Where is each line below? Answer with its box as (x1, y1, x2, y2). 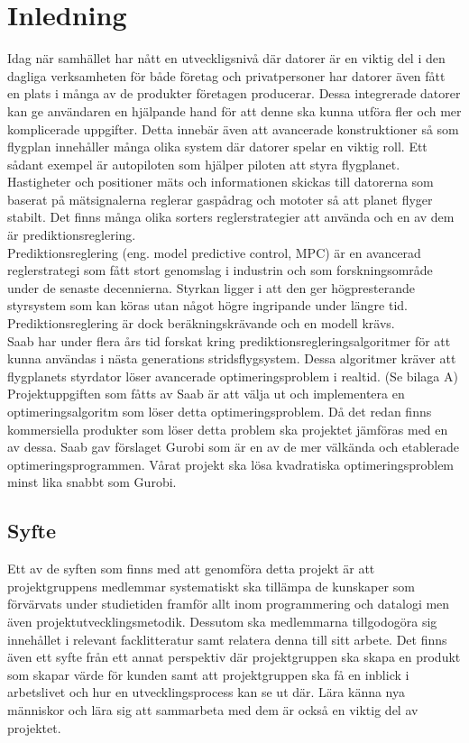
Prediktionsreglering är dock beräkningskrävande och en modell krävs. (7, 314, 395, 333)
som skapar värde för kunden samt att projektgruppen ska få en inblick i (7, 665, 409, 683)
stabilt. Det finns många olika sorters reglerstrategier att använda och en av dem (7, 207, 455, 226)
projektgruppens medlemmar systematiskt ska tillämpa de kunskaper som (7, 576, 415, 595)
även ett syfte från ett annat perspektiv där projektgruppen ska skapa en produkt (7, 647, 461, 666)
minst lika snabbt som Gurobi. (7, 472, 177, 491)
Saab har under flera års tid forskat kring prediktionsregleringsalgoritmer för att (7, 331, 451, 350)
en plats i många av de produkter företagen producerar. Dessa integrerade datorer (7, 84, 461, 103)
